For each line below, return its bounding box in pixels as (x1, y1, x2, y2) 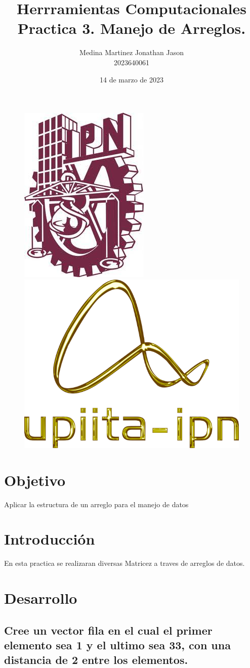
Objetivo (4, 469, 66, 490)
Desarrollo (4, 588, 77, 608)
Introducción (4, 528, 95, 549)
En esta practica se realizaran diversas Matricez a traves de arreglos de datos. (4, 558, 245, 568)
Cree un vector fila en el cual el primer (4, 622, 213, 638)
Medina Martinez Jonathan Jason (79, 47, 184, 58)
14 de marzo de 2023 (99, 74, 163, 84)
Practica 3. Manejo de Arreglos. (17, 18, 246, 38)
